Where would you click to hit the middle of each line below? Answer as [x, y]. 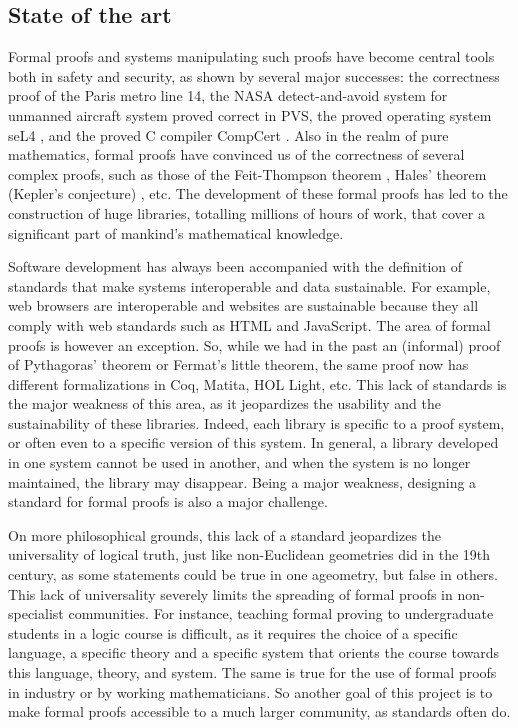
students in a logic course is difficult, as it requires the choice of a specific [233, 632]
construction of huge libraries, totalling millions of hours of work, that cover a [246, 212]
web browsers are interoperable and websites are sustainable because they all [243, 305]
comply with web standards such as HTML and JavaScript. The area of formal [249, 324]
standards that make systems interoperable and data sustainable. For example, [249, 285]
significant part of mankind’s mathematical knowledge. [176, 232]
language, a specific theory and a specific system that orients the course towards [254, 652]
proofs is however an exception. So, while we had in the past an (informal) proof [254, 344]
